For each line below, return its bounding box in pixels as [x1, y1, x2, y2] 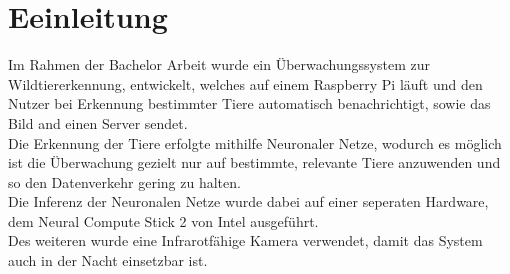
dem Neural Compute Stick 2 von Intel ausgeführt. [8, 210, 319, 231]
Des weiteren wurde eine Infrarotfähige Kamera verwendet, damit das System [8, 230, 483, 251]
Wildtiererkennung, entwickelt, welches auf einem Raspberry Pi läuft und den [8, 73, 483, 94]
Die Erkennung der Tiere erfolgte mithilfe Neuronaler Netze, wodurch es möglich [8, 132, 502, 153]
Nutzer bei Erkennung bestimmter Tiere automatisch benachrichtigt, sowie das [8, 93, 491, 114]
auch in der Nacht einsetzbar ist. [8, 250, 208, 271]
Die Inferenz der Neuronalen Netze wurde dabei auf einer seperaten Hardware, [8, 191, 489, 212]
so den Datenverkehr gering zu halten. [8, 171, 241, 192]
